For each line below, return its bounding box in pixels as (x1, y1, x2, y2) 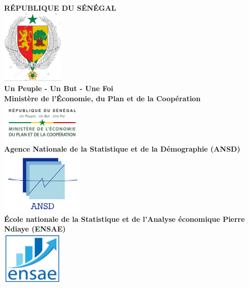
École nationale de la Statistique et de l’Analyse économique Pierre (4, 213, 245, 224)
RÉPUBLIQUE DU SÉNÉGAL (4, 3, 117, 13)
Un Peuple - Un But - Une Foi (4, 82, 114, 93)
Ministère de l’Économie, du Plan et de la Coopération (4, 93, 201, 103)
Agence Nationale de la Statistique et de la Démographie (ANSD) (4, 143, 240, 154)
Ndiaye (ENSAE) (4, 223, 66, 234)
